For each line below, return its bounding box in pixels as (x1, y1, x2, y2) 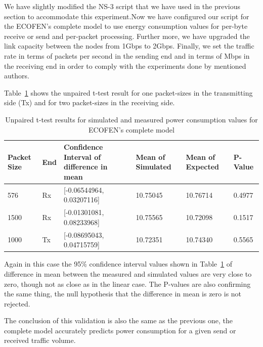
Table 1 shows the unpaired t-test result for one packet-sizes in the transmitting (4, 87, 253, 98)
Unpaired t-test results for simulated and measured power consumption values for (5, 114, 258, 124)
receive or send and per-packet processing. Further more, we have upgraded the (4, 30, 250, 41)
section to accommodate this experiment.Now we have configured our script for (4, 11, 249, 21)
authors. (4, 70, 29, 81)
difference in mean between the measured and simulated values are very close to (4, 268, 252, 279)
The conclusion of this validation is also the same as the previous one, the (4, 315, 233, 326)
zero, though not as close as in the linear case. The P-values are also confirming (4, 278, 251, 289)
